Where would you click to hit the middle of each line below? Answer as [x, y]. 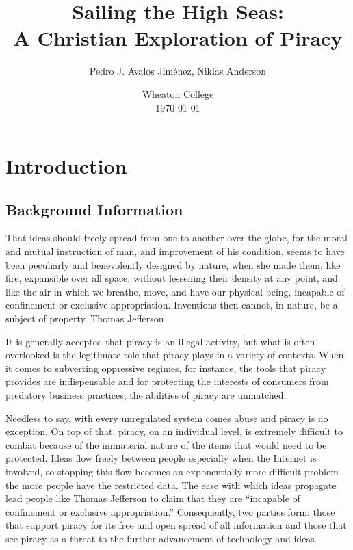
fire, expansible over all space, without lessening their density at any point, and [172, 278]
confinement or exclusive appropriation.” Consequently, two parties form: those [170, 511]
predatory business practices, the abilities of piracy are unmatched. [146, 395]
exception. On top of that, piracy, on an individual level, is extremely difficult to [174, 431]
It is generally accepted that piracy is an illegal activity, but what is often [160, 341]
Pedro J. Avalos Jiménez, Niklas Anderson [178, 71]
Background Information [94, 209]
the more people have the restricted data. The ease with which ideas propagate [171, 485]
